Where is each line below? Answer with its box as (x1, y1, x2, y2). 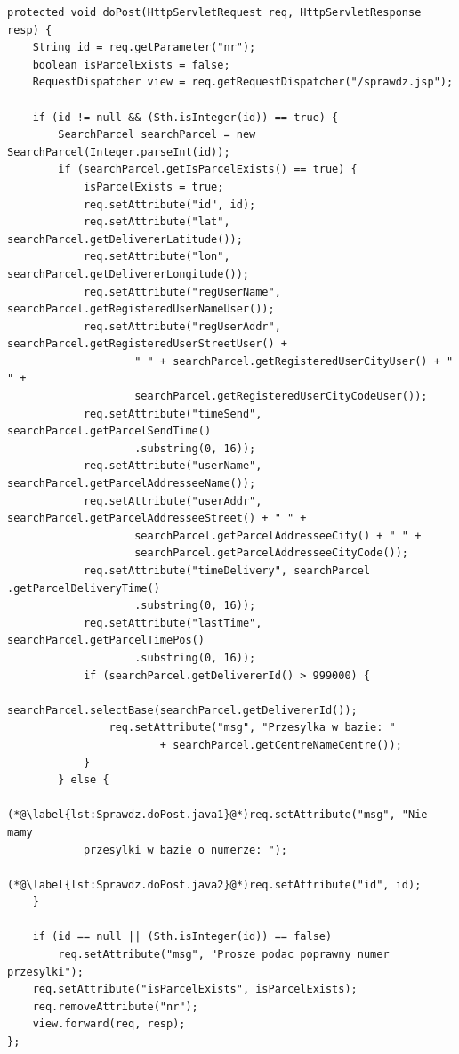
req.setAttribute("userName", (83, 459, 262, 473)
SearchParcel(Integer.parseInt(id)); (7, 145, 230, 158)
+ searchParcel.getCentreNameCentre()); (159, 738, 402, 751)
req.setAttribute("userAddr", (83, 494, 262, 507)
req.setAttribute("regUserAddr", (83, 320, 281, 333)
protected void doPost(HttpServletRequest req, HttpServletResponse (7, 6, 422, 19)
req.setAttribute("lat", (83, 215, 230, 229)
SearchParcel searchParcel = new (58, 128, 256, 142)
